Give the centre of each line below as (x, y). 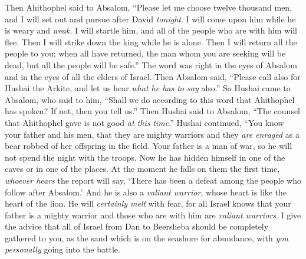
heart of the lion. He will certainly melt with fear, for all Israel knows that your (148, 203)
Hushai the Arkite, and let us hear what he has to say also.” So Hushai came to (148, 88)
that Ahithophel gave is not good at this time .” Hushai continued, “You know (144, 122)
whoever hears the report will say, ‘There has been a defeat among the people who (153, 180)
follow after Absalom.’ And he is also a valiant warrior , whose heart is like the (146, 192)
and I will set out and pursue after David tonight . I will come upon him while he (150, 19)
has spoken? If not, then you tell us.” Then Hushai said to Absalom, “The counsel (153, 111)
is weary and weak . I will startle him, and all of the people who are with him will (151, 30)
